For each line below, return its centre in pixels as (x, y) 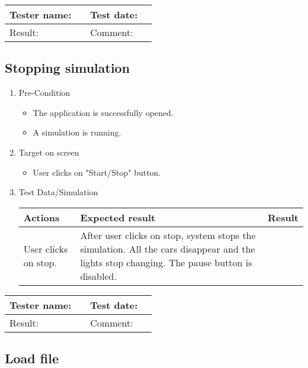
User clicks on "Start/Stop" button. (97, 172)
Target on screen (49, 152)
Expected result (118, 217)
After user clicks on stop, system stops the (168, 235)
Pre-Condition (44, 93)
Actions (41, 217)
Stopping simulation (68, 68)
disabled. (98, 276)
